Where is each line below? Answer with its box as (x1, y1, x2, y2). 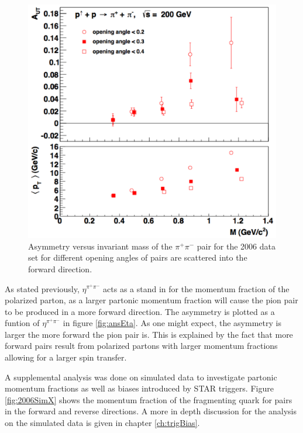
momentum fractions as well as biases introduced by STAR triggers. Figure (5, 382, 274, 394)
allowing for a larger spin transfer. (5, 351, 127, 363)
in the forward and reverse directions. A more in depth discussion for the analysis (5, 405, 297, 417)
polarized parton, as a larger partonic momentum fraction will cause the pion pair (5, 294, 298, 306)
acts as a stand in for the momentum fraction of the (103, 282, 290, 295)
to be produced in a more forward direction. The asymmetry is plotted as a (5, 305, 275, 317)
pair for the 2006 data (197, 240, 276, 252)
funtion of (5, 317, 40, 329)
